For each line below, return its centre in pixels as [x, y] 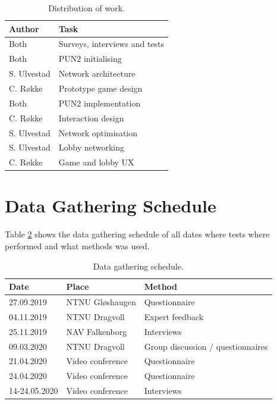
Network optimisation [98, 132]
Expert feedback [174, 316]
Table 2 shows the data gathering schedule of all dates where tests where [137, 234]
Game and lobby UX [96, 162]
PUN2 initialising [90, 59]
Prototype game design [100, 88]
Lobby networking [92, 147]
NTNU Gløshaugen [101, 302]
